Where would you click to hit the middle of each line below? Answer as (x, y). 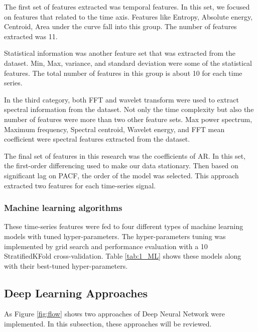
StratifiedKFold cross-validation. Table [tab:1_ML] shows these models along (123, 256)
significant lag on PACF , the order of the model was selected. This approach (121, 175)
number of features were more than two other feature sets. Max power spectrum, (128, 119)
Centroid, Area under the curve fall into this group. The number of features (120, 26)
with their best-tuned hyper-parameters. (66, 265)
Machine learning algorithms (63, 208)
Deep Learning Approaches (76, 293)
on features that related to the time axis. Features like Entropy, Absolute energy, (128, 16)
